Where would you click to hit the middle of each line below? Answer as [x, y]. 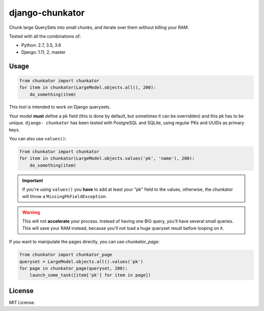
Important [33, 180]
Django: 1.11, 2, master [44, 52]
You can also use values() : [38, 139]
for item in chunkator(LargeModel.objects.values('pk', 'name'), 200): [107, 158]
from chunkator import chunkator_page [66, 255]
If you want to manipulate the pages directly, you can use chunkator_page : [84, 242]
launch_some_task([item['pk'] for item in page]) [90, 275]
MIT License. [22, 302]
